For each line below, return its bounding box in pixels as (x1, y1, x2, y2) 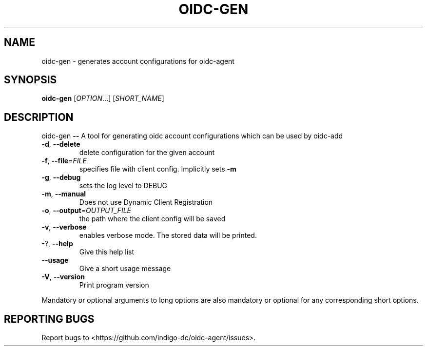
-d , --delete (41, 140, 80, 149)
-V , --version (41, 272, 85, 281)
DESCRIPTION (4, 111, 74, 123)
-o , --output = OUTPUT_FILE (41, 206, 131, 215)
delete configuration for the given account (79, 148, 215, 157)
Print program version (79, 281, 149, 290)
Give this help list (79, 248, 134, 256)
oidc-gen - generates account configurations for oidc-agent (41, 57, 234, 65)
